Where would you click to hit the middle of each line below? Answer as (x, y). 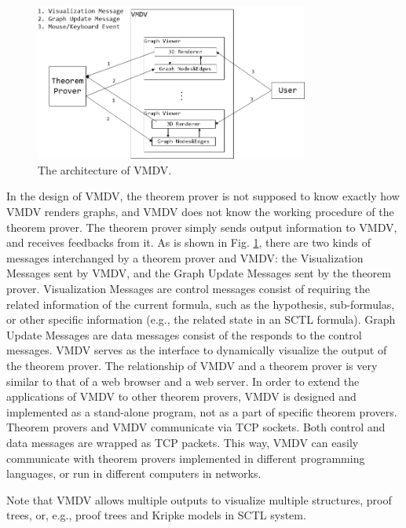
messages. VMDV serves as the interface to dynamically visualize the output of (197, 350)
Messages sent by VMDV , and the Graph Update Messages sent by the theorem (199, 273)
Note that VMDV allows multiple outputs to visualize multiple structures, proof (199, 499)
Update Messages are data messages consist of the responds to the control (184, 334)
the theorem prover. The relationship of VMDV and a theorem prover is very (192, 365)
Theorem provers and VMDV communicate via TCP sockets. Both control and (196, 427)
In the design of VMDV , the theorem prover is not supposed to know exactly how (203, 196)
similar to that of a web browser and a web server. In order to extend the (183, 381)
